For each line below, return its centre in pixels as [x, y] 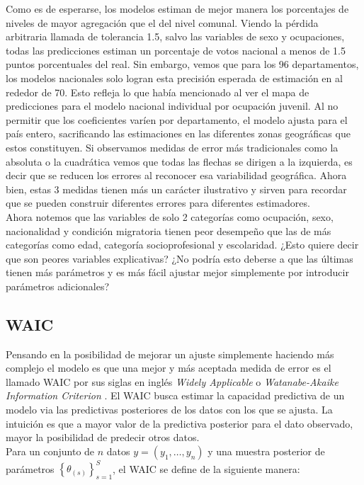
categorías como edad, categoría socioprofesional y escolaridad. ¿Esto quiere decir [182, 245]
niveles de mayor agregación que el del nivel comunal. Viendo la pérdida [162, 22]
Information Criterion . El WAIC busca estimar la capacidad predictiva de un [175, 395]
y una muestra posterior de [266, 451]
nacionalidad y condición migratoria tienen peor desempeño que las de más [169, 230]
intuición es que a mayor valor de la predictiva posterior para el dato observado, [180, 423]
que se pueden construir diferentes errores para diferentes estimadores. [158, 203]
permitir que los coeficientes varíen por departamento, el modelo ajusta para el [177, 119]
